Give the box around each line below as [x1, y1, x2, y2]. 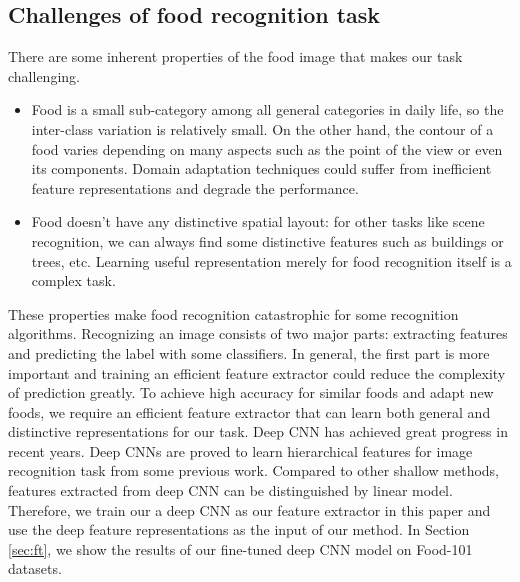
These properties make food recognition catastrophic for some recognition [8, 303, 459, 324]
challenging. [8, 65, 80, 86]
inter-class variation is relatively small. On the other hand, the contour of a [31, 118, 494, 139]
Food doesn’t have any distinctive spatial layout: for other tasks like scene [31, 211, 485, 232]
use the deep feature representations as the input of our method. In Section [8, 519, 470, 540]
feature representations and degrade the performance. [31, 177, 359, 198]
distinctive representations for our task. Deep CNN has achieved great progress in [8, 421, 508, 442]
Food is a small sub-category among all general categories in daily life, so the [31, 99, 504, 120]
